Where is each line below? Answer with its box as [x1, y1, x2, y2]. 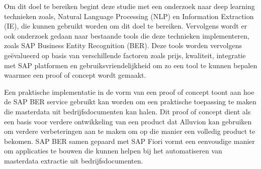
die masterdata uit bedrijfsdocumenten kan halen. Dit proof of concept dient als [4, 106, 251, 116]
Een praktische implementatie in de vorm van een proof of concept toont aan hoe [4, 86, 254, 97]
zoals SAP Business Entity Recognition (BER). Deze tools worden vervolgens [4, 40, 242, 51]
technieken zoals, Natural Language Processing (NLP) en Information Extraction [4, 11, 254, 21]
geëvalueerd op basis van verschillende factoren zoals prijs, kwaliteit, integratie [4, 50, 246, 60]
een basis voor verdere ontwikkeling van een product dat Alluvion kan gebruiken [4, 116, 252, 126]
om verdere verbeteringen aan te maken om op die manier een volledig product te [4, 126, 255, 136]
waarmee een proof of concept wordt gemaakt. [4, 70, 146, 80]
